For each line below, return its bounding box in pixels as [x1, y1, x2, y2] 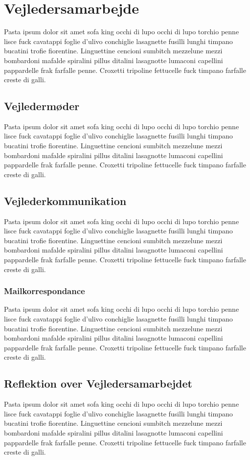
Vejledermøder [4, 98, 80, 114]
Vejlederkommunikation [4, 193, 127, 208]
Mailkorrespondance [4, 285, 85, 297]
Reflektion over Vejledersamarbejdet [4, 376, 192, 391]
